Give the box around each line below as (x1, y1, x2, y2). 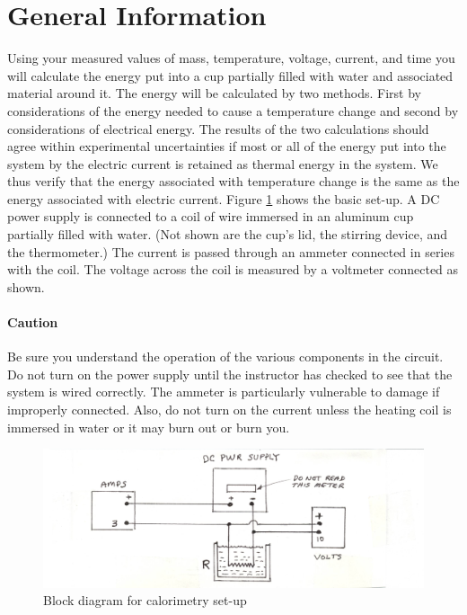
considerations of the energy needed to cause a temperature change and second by (7, 101, 459, 120)
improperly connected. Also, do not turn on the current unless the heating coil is (7, 400, 452, 419)
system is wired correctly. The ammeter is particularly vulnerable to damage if (7, 382, 440, 401)
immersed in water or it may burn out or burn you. (7, 417, 290, 436)
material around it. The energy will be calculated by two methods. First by (7, 84, 421, 102)
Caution (7, 313, 58, 332)
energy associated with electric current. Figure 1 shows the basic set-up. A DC (7, 189, 440, 208)
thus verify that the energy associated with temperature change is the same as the (7, 172, 460, 191)
